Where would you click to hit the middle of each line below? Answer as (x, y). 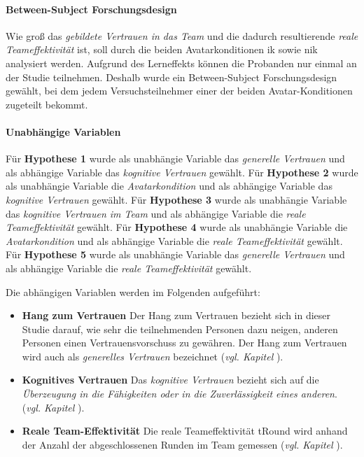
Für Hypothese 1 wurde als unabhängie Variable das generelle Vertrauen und (175, 159)
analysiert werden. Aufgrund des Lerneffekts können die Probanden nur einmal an (181, 63)
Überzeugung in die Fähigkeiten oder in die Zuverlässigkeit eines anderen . (180, 394)
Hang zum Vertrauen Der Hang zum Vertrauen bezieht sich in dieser (176, 315)
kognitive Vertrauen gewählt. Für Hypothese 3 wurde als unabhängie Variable (176, 199)
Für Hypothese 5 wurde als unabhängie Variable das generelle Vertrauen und (175, 254)
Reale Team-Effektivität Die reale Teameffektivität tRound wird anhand (185, 431)
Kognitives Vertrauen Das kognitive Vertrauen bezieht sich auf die (170, 380)
